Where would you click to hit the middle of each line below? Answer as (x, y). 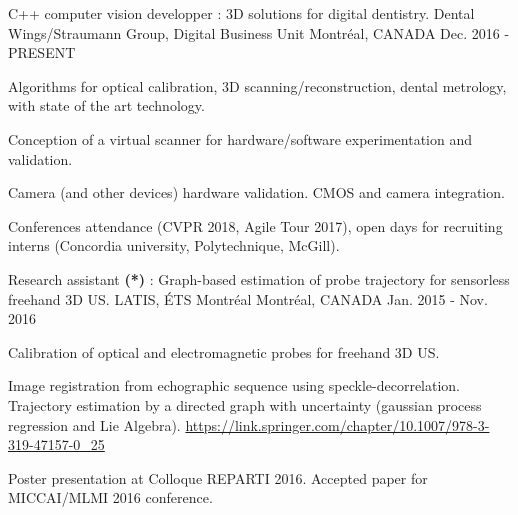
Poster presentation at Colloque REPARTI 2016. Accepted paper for (218, 477)
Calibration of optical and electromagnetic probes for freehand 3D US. (224, 351)
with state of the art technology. (106, 105)
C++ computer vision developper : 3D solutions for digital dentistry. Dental (241, 13)
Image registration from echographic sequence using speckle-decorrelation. (234, 385)
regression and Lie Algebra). (94, 424)
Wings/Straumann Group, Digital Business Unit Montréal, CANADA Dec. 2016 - (259, 32)
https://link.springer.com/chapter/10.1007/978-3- (337, 424)
